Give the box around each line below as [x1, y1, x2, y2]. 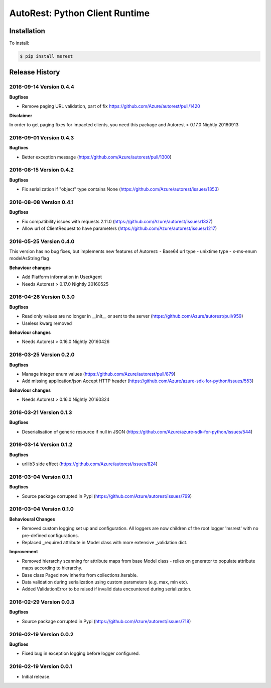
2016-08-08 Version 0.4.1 [9, 199, 74, 206]
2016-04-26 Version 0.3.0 [9, 293, 75, 300]
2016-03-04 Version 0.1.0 [9, 505, 74, 512]
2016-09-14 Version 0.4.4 [9, 83, 75, 91]
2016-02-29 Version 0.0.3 [9, 598, 75, 606]
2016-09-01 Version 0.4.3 [9, 134, 74, 141]
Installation [9, 27, 45, 35]
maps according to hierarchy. [22, 565, 83, 571]
